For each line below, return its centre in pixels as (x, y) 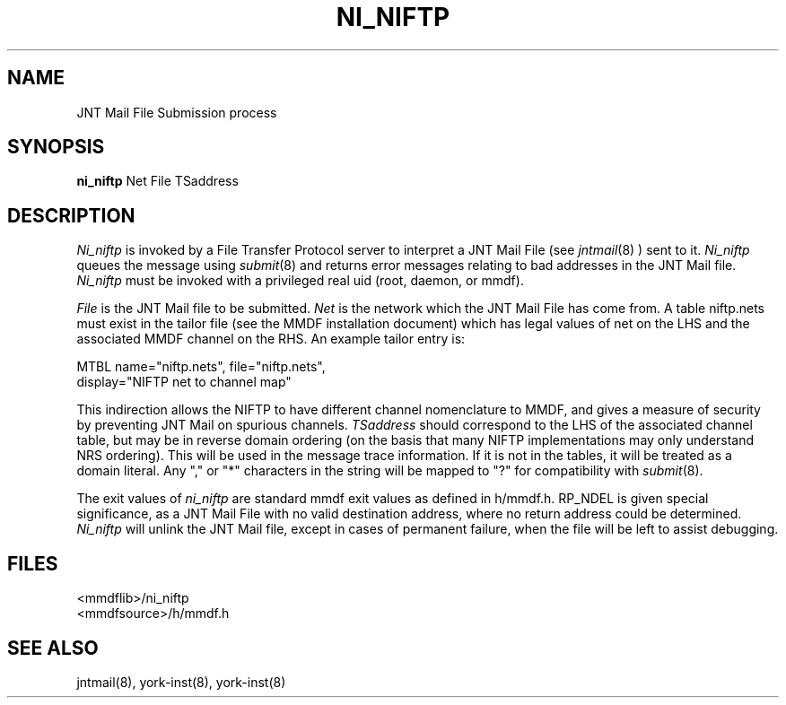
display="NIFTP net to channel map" (184, 382)
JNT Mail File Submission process (177, 112)
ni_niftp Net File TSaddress (157, 181)
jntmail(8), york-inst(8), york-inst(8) (181, 682)
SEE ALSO (53, 648)
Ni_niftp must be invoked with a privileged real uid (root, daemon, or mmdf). (300, 281)
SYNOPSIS (56, 147)
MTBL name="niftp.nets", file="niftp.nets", (201, 367)
